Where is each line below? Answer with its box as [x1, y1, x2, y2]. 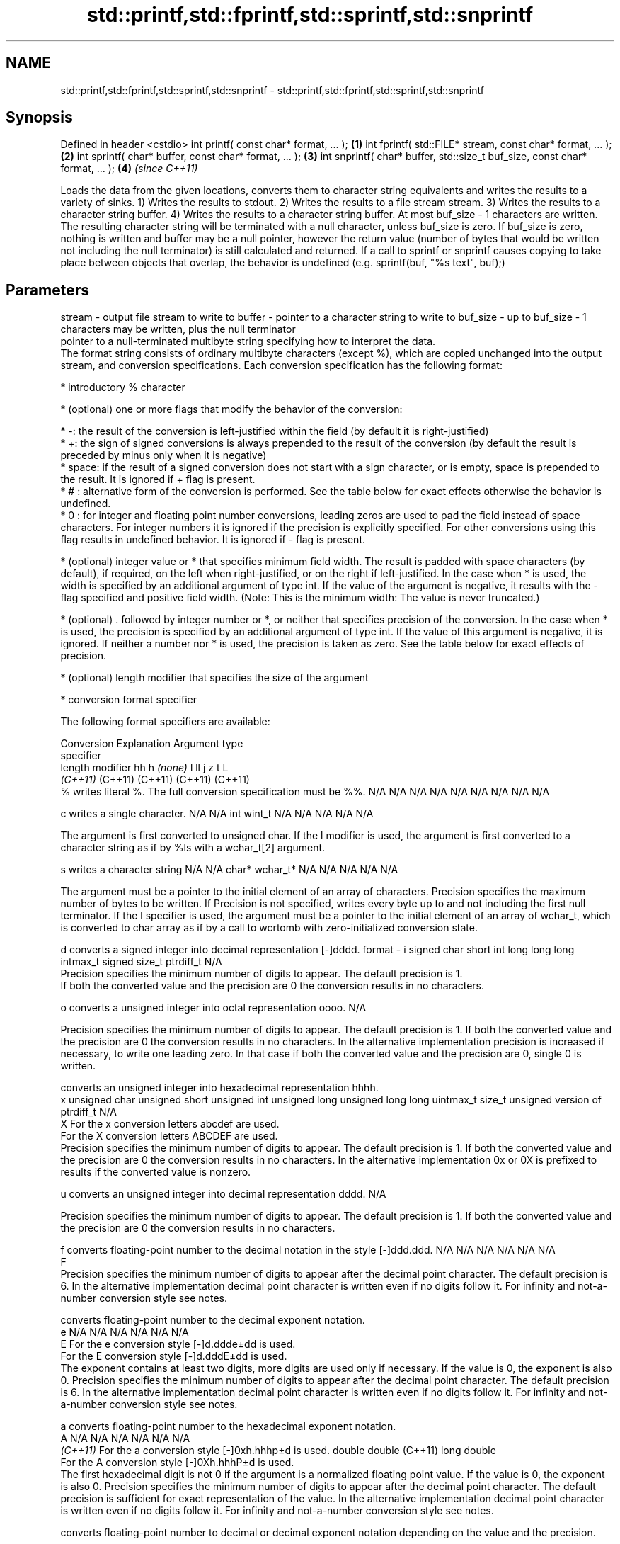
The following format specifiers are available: [60, 715, 270, 728]
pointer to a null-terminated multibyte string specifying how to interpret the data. [60, 335, 436, 348]
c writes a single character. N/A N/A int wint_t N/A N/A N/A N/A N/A [60, 807, 374, 820]
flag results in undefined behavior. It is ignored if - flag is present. [60, 533, 365, 546]
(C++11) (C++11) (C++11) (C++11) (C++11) [60, 773, 250, 786]
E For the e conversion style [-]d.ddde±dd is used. [60, 1338, 296, 1351]
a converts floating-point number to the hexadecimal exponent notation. [60, 1420, 396, 1433]
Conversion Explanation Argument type [60, 737, 243, 750]
